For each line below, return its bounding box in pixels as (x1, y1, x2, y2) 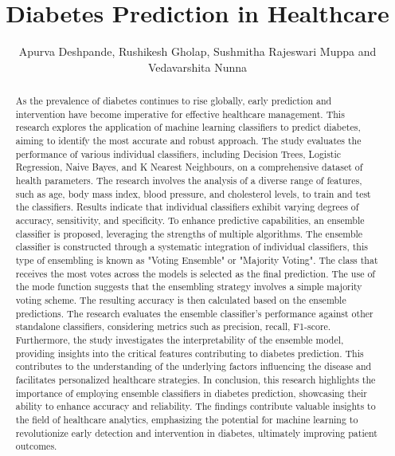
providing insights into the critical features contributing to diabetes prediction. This (15, 346, 364, 360)
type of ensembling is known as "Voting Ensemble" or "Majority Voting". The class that (15, 253, 378, 266)
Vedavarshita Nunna (147, 58, 248, 75)
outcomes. (15, 439, 57, 453)
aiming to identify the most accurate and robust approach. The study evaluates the (15, 134, 362, 147)
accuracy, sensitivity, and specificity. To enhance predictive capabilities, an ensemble (15, 214, 365, 227)
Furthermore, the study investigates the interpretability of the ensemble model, (15, 332, 344, 346)
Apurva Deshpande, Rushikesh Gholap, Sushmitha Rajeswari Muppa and (18, 43, 377, 60)
